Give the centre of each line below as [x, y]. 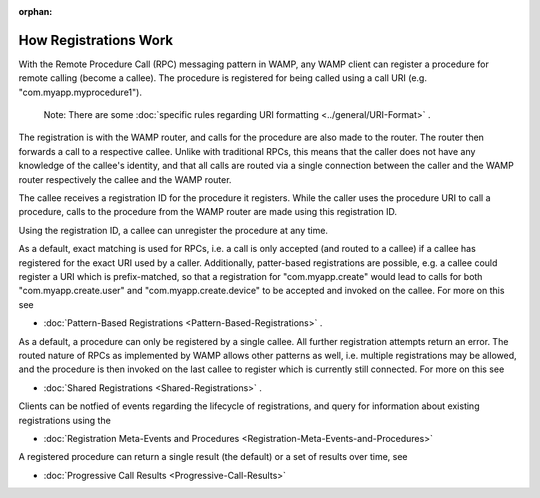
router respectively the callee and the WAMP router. [125, 179]
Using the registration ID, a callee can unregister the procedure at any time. [173, 230]
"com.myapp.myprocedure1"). [80, 92]
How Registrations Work [96, 40]
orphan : [35, 11]
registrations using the [65, 420]
